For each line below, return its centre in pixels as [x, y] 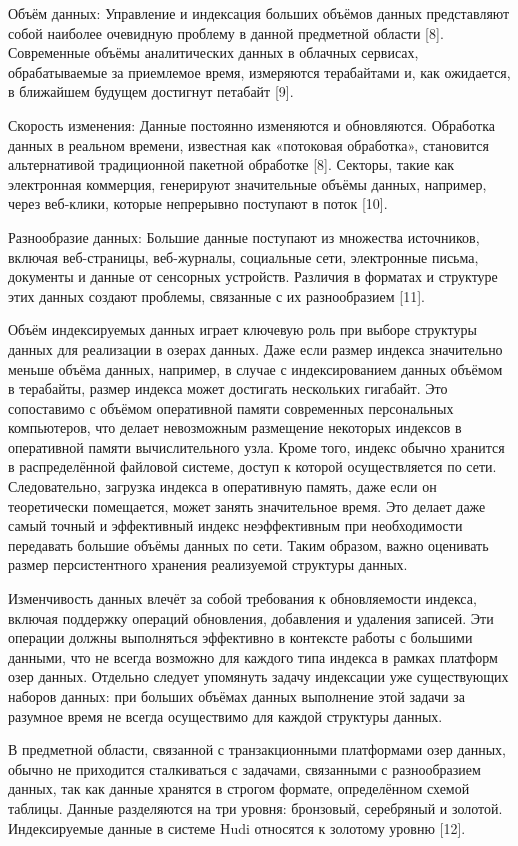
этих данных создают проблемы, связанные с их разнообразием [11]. [216, 295]
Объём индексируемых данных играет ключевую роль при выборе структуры [242, 329]
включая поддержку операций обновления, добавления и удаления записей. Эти [251, 617]
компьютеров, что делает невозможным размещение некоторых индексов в [235, 427]
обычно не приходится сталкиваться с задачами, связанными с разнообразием [244, 768]
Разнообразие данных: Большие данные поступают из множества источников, [244, 236]
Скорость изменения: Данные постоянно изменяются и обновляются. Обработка [251, 124]
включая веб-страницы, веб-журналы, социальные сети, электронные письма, [243, 256]
